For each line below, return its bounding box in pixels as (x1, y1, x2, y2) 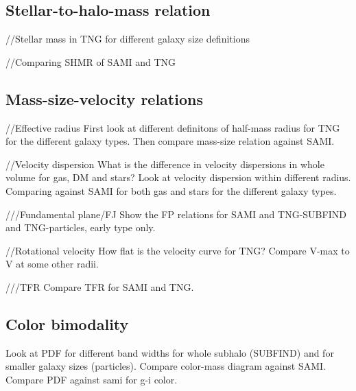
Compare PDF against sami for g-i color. (5, 372, 178, 386)
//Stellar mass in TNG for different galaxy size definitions (5, 32, 250, 46)
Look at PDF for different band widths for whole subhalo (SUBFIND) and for (5, 345, 334, 359)
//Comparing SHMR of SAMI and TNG (5, 54, 176, 69)
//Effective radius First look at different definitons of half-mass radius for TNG (5, 120, 340, 134)
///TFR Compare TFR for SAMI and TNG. (5, 279, 194, 294)
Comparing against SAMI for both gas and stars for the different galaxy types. (5, 183, 337, 198)
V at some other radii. (5, 257, 99, 271)
